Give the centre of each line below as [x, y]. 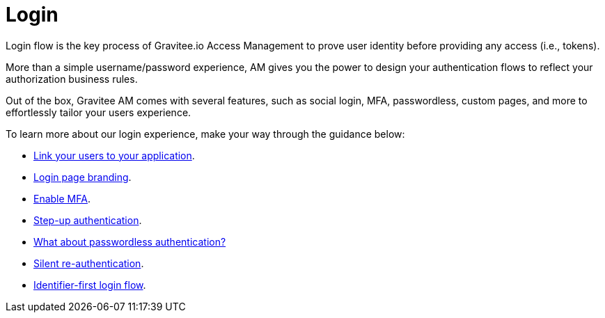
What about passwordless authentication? [130, 241]
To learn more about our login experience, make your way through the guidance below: [205, 134]
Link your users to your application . [114, 155]
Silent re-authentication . [89, 263]
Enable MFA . [62, 198]
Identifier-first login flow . [90, 285]
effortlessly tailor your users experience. [99, 112]
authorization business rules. [72, 79]
